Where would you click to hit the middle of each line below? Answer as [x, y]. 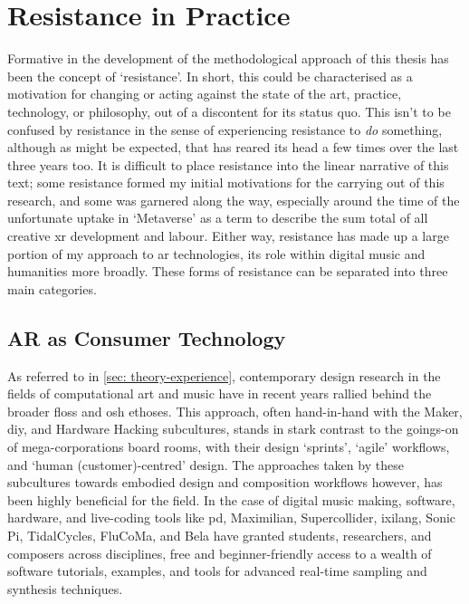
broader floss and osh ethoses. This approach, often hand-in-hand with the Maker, [235, 411]
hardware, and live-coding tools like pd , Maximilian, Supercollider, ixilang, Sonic [232, 518]
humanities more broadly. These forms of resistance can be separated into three [228, 271]
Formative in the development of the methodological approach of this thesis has [228, 58]
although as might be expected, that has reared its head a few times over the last [233, 147]
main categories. [52, 288]
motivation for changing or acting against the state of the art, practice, [205, 94]
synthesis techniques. [65, 588]
